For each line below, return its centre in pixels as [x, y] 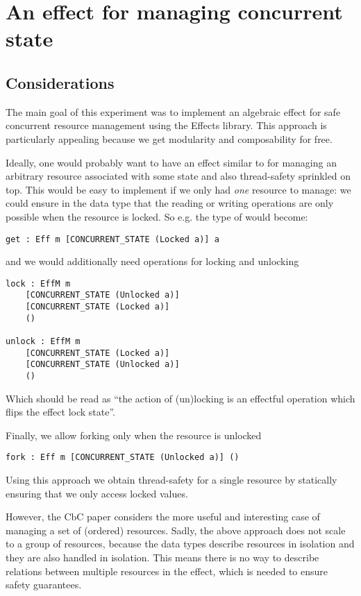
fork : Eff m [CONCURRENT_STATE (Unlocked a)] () [123, 458]
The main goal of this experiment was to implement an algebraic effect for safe [173, 111]
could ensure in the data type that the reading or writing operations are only [170, 203]
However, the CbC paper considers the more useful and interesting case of [163, 517]
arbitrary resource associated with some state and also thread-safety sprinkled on [178, 176]
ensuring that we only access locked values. [97, 493]
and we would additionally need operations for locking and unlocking [152, 261]
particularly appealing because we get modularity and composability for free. [169, 138]
